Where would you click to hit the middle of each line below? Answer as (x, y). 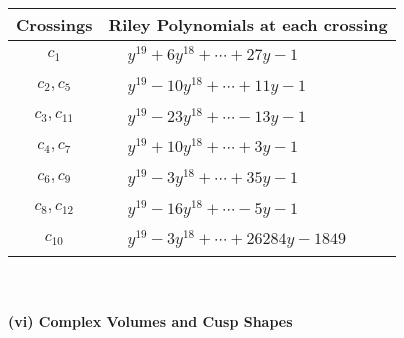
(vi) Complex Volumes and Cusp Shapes (150, 320)
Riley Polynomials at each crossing (248, 24)
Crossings (54, 24)
